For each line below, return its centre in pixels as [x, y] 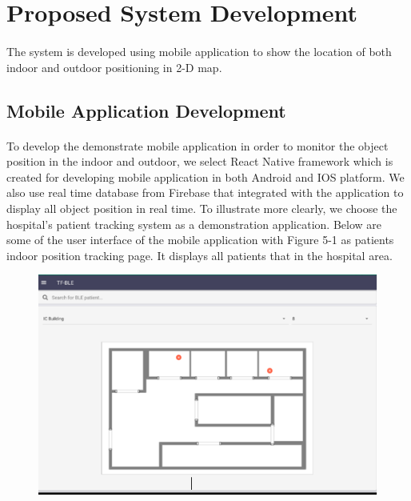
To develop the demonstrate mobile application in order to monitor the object [198, 145]
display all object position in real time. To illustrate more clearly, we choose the [202, 208]
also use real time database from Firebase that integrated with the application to [205, 192]
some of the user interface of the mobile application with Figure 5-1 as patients [200, 240]
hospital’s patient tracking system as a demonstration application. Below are [194, 224]
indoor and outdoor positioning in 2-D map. [114, 67]
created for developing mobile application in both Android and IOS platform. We [205, 176]
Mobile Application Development [146, 110]
